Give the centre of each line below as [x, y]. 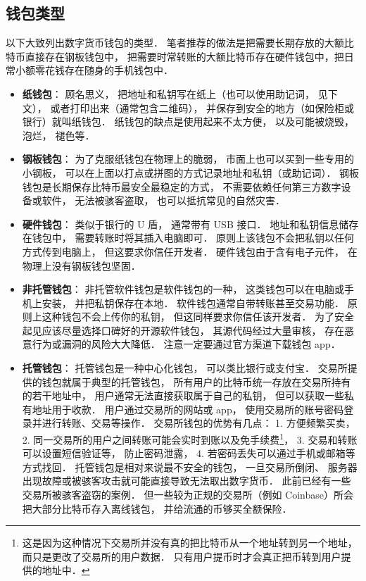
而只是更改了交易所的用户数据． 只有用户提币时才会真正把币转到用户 [182, 556]
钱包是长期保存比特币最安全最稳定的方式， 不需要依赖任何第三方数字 [182, 186]
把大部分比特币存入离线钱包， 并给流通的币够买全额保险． [157, 508]
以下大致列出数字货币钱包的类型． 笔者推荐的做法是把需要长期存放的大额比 [180, 43]
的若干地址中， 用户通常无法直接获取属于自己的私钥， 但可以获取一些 [183, 395]
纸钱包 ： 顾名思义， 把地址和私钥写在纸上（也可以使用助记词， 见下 [180, 93]
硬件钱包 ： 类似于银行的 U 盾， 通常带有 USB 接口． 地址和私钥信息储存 [190, 224]
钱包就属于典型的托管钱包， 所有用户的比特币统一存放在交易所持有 [196, 381]
